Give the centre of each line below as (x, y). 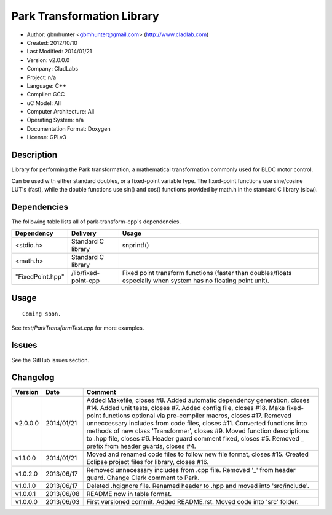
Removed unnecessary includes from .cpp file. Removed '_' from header (191, 470)
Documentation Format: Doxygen (69, 128)
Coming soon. (42, 314)
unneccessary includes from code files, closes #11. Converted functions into (197, 424)
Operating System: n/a (55, 120)
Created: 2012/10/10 (52, 42)
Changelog (33, 378)
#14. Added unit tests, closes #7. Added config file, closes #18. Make (186, 408)
